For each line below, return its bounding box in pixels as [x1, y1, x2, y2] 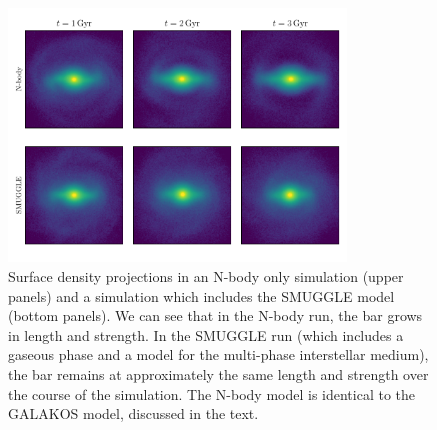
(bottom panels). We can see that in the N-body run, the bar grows [8, 305, 423, 326]
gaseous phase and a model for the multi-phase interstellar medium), [8, 344, 429, 365]
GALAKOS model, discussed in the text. [8, 403, 259, 424]
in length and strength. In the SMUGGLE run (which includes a [8, 324, 404, 345]
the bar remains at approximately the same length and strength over [8, 363, 429, 384]
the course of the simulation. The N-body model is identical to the [8, 383, 416, 404]
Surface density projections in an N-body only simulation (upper [8, 265, 404, 286]
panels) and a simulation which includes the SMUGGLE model [8, 285, 395, 306]
